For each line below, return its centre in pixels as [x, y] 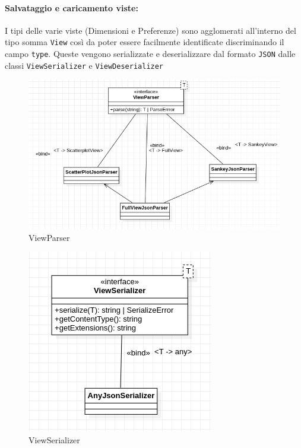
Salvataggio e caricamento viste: [72, 7]
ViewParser [49, 237]
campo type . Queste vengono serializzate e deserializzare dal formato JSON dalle [150, 54]
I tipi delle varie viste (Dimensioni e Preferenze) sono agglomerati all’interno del [150, 30]
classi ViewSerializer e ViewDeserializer [84, 65]
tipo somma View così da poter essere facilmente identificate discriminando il [145, 42]
